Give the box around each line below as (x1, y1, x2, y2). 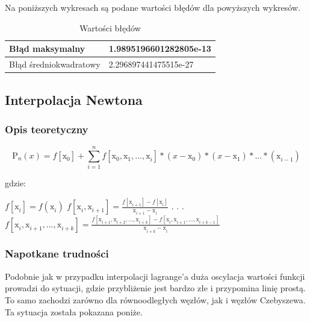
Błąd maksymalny (9, 42, 85, 55)
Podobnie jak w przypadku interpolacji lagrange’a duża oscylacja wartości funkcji (5, 270, 305, 282)
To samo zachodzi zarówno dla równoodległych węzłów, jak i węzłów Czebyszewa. (5, 293, 306, 306)
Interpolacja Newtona (5, 90, 143, 109)
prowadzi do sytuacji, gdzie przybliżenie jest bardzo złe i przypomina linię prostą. (5, 282, 306, 294)
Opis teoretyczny (5, 121, 88, 136)
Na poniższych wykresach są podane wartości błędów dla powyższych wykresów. (5, 1, 300, 13)
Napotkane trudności (5, 246, 109, 261)
